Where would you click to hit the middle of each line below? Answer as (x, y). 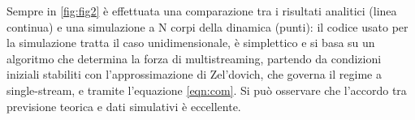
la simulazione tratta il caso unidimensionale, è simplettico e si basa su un (191, 43)
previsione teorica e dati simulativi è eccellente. (124, 106)
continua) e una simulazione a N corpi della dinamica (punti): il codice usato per (207, 26)
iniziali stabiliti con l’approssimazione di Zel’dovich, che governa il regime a (194, 74)
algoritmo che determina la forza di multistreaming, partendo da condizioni (194, 58)
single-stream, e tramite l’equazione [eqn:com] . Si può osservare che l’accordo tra (207, 90)
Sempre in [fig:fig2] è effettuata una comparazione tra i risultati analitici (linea (202, 11)
